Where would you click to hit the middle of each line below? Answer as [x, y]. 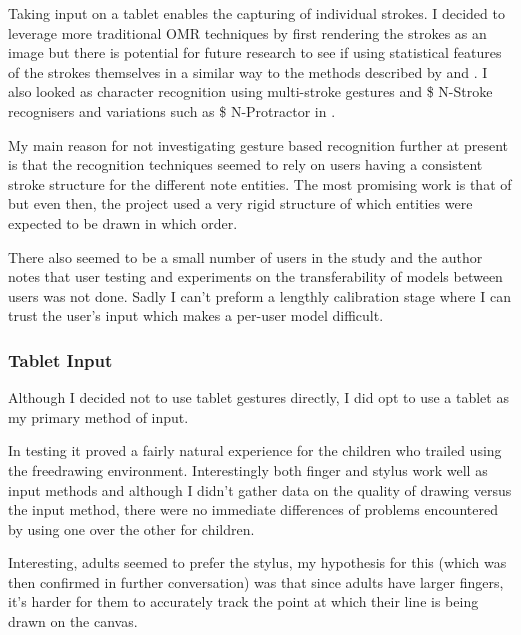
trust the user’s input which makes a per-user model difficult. [196, 315]
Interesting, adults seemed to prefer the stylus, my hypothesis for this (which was [257, 562]
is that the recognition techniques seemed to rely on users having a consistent [245, 164]
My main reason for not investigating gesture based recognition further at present [258, 144]
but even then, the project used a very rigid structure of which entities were [240, 203]
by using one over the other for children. [131, 528]
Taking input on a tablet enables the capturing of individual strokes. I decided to [256, 13]
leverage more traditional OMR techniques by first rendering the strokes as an [247, 32]
